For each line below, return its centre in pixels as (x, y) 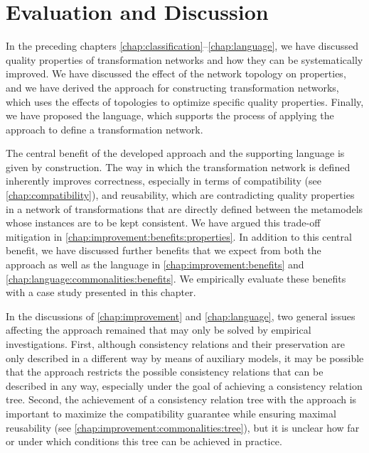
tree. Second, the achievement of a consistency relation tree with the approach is (181, 399)
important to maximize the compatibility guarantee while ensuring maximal (171, 413)
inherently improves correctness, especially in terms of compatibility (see (164, 181)
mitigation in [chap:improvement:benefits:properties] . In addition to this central (179, 236)
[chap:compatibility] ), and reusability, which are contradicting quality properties (180, 195)
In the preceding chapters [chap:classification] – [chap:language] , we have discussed (182, 46)
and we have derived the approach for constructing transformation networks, (172, 87)
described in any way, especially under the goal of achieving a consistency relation (184, 385)
